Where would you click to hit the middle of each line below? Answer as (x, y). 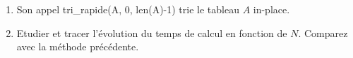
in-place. (271, 9)
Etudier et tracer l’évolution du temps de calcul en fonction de (152, 32)
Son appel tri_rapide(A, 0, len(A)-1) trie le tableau (128, 9)
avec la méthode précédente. (78, 46)
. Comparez (323, 32)
